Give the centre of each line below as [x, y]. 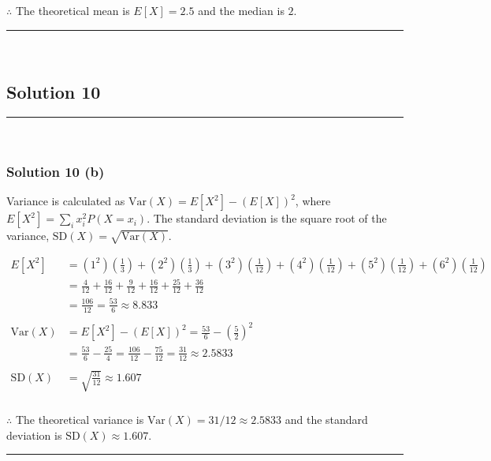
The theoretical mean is [73, 10]
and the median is [241, 10]
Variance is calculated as [66, 201]
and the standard [326, 420]
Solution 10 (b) [56, 171]
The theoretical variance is [80, 420]
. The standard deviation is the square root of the [267, 218]
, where [313, 201]
